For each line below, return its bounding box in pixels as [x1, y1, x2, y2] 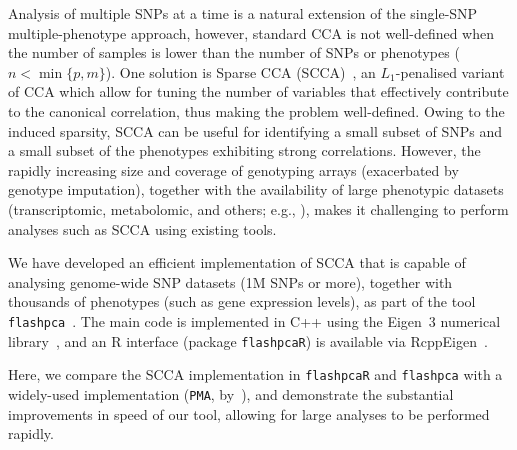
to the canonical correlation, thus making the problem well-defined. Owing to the [8, 100, 505, 121]
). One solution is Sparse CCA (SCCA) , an [105, 61, 376, 82]
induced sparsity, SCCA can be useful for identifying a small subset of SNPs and [8, 120, 502, 141]
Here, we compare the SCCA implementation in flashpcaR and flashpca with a [8, 364, 503, 385]
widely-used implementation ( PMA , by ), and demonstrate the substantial [8, 383, 454, 404]
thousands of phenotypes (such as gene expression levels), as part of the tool [8, 291, 476, 312]
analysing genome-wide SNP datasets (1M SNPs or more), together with [8, 271, 453, 292]
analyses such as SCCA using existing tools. [8, 218, 277, 239]
